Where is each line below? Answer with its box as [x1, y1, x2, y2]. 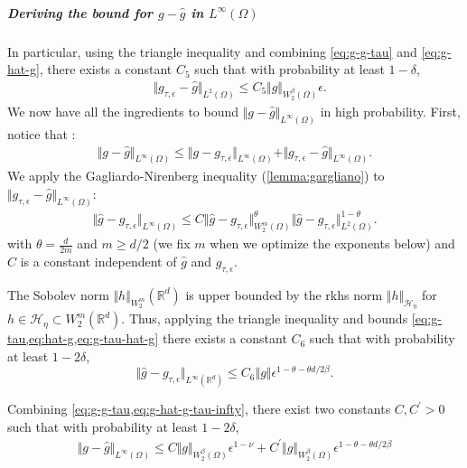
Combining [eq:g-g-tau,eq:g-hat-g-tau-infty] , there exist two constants [7, 399, 391, 418]
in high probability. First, [320, 101, 461, 120]
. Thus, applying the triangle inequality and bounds [121, 309, 408, 328]
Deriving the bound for [7, 3, 154, 22]
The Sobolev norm [7, 285, 109, 304]
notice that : [7, 124, 76, 143]
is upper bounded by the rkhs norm [185, 285, 383, 304]
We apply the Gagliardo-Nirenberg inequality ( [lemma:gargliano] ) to [7, 166, 385, 185]
